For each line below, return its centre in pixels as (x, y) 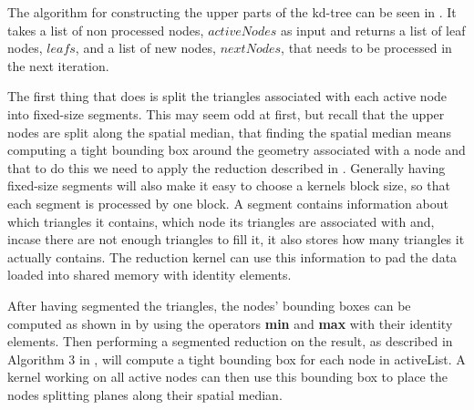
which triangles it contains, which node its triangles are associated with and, (221, 221)
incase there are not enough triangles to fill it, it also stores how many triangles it (236, 239)
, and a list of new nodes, (145, 48)
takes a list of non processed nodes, (106, 30)
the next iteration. (58, 65)
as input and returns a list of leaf (373, 30)
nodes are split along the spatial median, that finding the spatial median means (229, 132)
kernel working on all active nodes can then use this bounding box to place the (227, 377)
